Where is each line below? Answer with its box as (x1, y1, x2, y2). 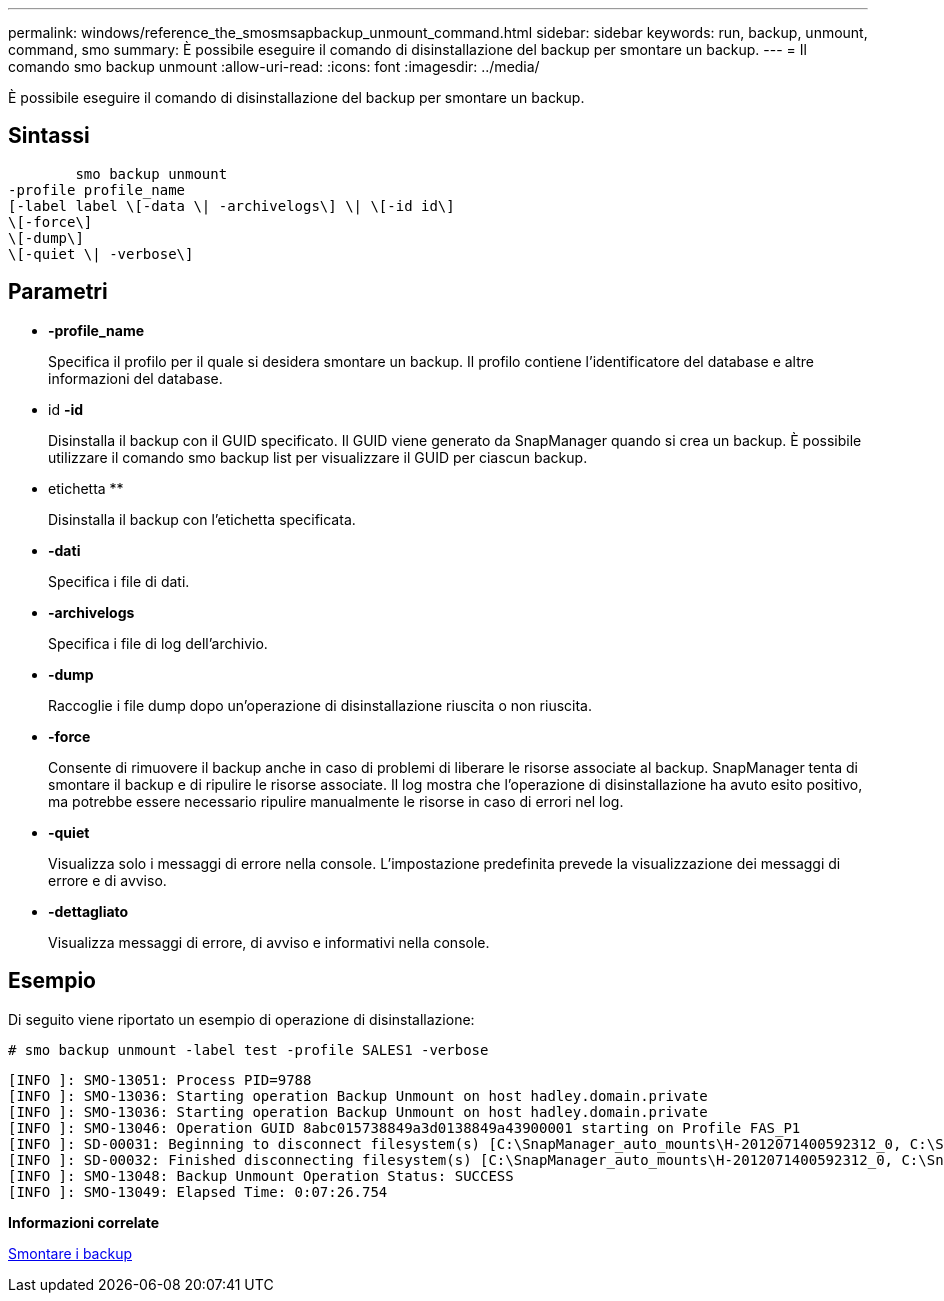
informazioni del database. (48, 369, 223, 387)
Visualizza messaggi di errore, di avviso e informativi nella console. (48, 933, 490, 951)
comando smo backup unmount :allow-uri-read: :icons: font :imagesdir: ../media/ (8, 58, 540, 75)
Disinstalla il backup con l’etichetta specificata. (48, 510, 356, 528)
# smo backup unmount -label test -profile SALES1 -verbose (8, 1041, 489, 1058)
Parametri (8, 279, 108, 305)
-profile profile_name (8, 181, 186, 198)
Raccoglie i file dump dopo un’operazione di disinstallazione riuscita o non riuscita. (48, 696, 592, 714)
